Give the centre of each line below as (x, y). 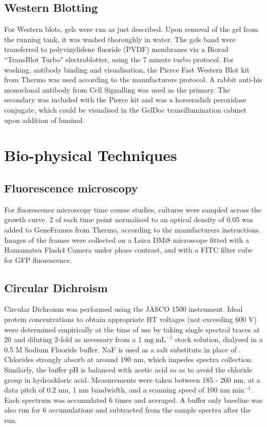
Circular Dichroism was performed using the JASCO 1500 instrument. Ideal (123, 309)
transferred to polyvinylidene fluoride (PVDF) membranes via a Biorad (116, 49)
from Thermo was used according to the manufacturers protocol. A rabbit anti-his (133, 79)
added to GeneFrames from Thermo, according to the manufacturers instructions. (132, 229)
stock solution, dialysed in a (219, 339)
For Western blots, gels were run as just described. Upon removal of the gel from (131, 29)
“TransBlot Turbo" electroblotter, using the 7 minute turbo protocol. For (119, 59)
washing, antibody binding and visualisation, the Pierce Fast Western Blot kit (127, 69)
